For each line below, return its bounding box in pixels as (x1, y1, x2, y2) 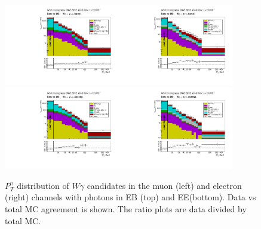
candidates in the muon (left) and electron (87, 179, 242, 191)
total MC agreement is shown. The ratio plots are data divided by (5, 203, 247, 215)
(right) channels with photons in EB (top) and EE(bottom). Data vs (5, 191, 256, 203)
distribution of (17, 179, 69, 191)
